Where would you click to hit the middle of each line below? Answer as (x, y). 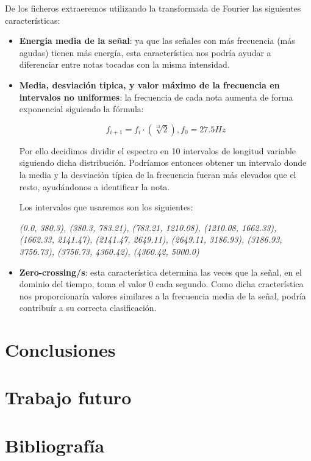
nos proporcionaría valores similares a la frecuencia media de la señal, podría (163, 295)
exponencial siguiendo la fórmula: (81, 109)
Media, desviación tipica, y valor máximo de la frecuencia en (149, 84)
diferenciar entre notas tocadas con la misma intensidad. (124, 64)
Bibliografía (55, 445)
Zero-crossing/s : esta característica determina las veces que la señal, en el (160, 272)
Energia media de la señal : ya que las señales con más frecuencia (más (157, 41)
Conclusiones (60, 350)
